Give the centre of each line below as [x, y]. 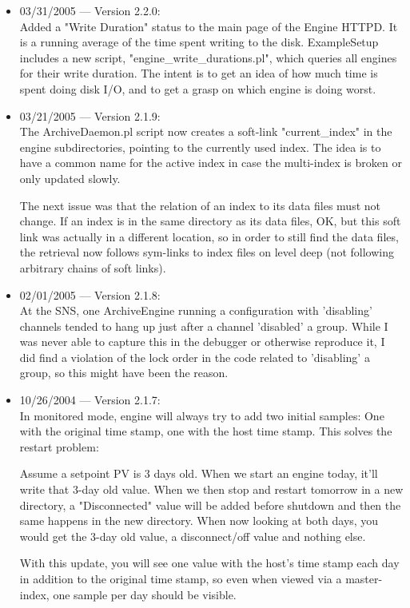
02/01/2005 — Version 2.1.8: [90, 294]
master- [364, 578]
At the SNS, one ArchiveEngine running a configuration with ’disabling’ [196, 310]
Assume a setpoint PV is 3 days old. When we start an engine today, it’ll [199, 473]
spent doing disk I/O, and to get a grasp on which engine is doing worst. [198, 88]
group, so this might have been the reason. [124, 373]
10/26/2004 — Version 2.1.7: [90, 400]
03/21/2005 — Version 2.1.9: [90, 115]
